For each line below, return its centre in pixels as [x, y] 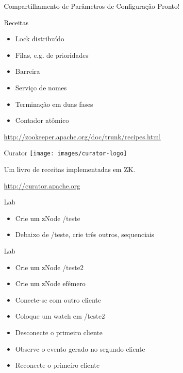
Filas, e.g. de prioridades [52, 55]
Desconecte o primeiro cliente [59, 332]
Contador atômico [42, 120]
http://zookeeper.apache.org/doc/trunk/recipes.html [83, 136]
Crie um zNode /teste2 [49, 267]
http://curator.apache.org [42, 185]
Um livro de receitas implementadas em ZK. [70, 169]
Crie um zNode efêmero [50, 283]
